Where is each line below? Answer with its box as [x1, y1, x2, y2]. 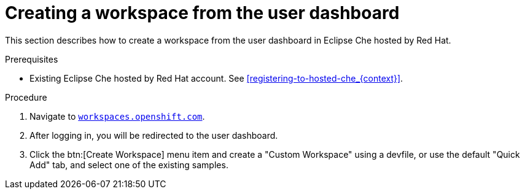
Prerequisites [5, 53, 58, 64]
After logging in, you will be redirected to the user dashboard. [29, 130, 278, 141]
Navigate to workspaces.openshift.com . [29, 111, 205, 122]
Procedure [5, 91, 47, 103]
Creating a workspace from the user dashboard [5, 2, 400, 23]
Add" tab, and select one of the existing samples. [29, 159, 228, 170]
